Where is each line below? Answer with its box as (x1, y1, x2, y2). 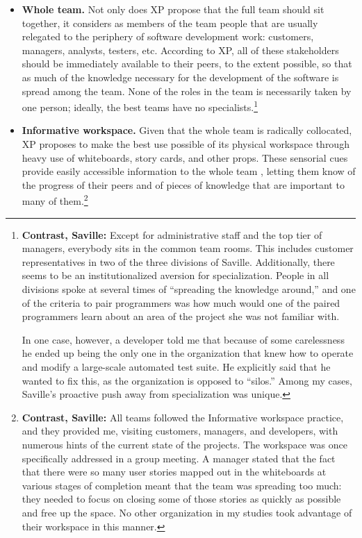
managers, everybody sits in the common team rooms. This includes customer (22, 241, 354, 255)
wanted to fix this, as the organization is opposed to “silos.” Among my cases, (22, 373, 352, 387)
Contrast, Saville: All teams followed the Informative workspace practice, (22, 410, 344, 424)
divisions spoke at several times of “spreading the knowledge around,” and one (22, 282, 356, 296)
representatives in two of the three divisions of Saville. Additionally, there (22, 254, 335, 269)
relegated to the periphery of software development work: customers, (22, 29, 314, 44)
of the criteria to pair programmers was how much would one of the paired (22, 295, 340, 310)
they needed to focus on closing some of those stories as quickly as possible (22, 491, 341, 506)
